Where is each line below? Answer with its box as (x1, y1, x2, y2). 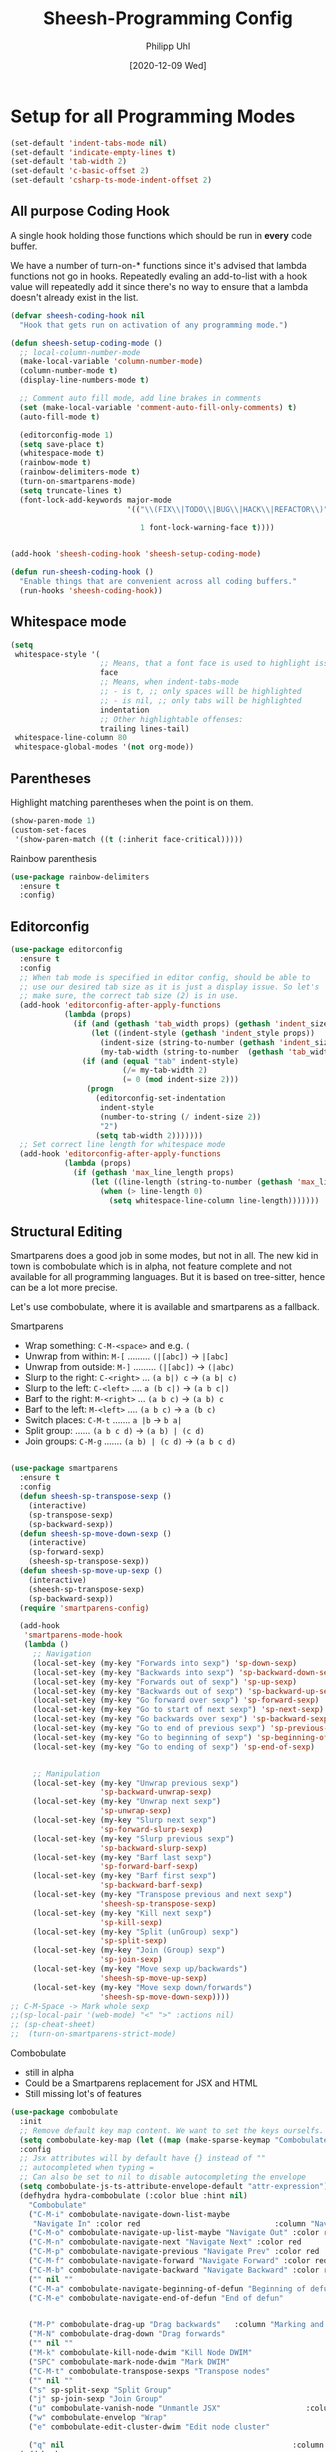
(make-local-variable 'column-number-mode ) (19, 357, 203, 367)
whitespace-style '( (14, 649, 101, 659)
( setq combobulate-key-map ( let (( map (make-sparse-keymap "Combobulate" (19, 2135, 333, 2145)
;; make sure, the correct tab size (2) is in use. (19, 991, 240, 1001)
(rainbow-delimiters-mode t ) (19, 467, 141, 477)
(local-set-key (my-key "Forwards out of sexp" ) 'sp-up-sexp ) (32, 1677, 298, 1687)
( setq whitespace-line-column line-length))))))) (108, 1195, 320, 1206)
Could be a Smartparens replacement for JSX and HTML (24, 2077, 258, 2089)
